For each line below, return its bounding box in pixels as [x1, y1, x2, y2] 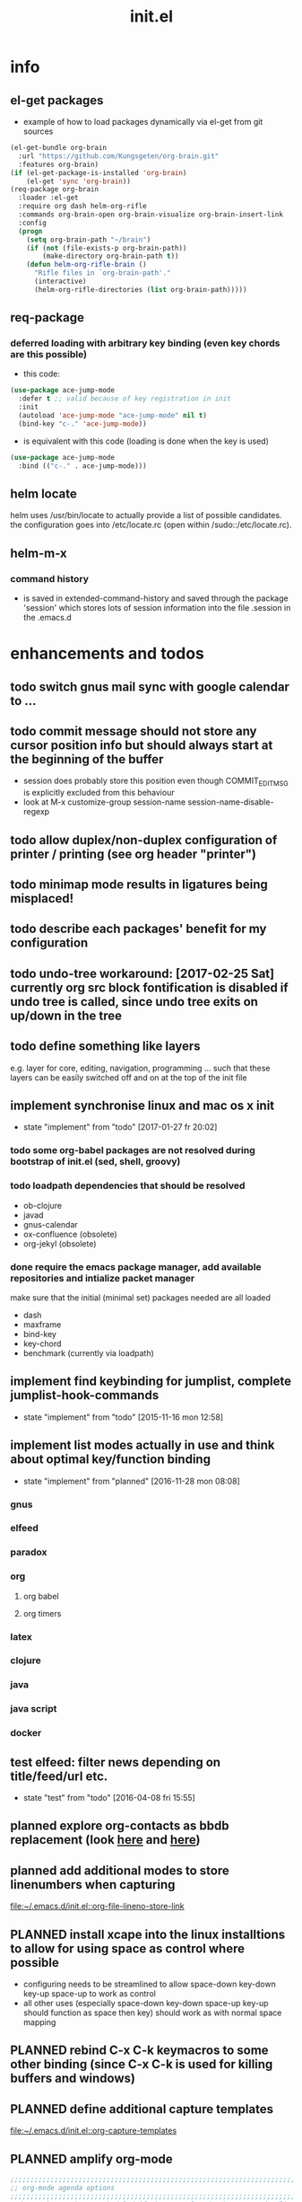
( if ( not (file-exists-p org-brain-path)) [26, 243, 187, 252]
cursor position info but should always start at [10, 738, 273, 753]
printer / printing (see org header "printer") [10, 846, 257, 861]
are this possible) [10, 348, 88, 361]
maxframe [22, 1318, 62, 1330]
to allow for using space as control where [10, 1941, 246, 1956]
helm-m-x [10, 545, 67, 560]
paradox [10, 1546, 47, 1559]
